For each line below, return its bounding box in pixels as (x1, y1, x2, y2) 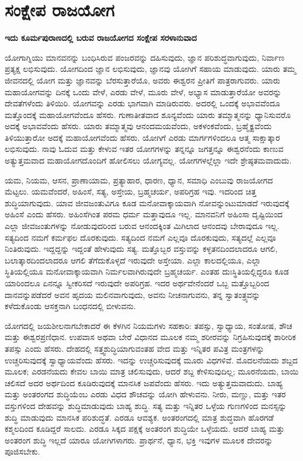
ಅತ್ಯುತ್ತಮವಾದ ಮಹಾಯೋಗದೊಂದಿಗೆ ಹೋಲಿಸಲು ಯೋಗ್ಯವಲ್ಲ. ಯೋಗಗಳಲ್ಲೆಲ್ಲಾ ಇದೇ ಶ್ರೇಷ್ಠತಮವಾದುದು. (5, 154, 292, 167)
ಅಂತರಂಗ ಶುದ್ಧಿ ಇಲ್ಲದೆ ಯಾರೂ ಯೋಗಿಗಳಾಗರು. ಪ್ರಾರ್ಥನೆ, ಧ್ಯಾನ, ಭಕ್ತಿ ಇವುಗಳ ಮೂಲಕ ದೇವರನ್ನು (5, 434, 273, 446)
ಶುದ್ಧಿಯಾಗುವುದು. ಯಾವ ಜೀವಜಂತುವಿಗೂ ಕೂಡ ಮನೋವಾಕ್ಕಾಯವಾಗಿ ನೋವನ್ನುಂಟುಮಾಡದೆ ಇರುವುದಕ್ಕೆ (5, 196, 290, 209)
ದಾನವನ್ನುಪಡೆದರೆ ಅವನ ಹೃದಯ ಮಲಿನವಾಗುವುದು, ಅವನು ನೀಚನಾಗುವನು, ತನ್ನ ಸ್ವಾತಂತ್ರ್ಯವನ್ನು (5, 288, 260, 300)
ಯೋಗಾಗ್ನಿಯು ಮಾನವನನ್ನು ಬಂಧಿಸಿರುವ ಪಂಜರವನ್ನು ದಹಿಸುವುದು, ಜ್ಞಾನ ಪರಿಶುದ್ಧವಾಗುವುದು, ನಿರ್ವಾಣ (5, 51, 285, 63)
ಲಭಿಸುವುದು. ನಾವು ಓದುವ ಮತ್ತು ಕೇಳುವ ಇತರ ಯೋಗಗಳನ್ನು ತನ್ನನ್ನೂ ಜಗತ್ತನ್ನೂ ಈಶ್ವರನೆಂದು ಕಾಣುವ (5, 143, 284, 155)
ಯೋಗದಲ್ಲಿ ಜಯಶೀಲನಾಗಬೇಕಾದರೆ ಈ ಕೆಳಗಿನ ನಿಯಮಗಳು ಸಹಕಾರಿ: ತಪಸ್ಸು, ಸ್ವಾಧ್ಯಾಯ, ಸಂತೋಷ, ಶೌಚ (5, 319, 292, 331)
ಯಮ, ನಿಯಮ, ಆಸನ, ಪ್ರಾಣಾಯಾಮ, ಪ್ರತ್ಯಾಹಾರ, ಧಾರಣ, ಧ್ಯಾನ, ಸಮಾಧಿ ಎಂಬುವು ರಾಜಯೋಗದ (5, 174, 273, 186)
